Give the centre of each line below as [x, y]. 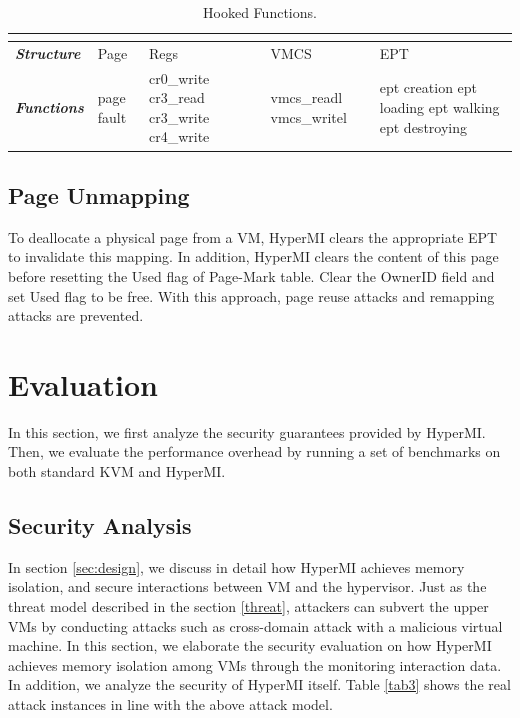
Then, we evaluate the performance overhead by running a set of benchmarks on [254, 451]
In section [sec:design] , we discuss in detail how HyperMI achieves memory [236, 566]
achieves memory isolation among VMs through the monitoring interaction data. [255, 664]
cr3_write [179, 116]
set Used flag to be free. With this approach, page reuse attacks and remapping [251, 295]
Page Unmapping [99, 194]
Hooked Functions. [260, 12]
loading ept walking [439, 107]
